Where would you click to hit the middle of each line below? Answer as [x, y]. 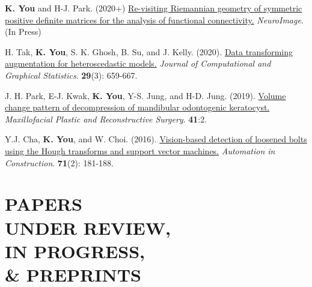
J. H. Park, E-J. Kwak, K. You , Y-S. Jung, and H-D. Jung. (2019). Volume [145, 95]
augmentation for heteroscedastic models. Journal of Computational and [138, 63]
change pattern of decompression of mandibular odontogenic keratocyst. [137, 107]
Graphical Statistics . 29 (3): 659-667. [71, 75]
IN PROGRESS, [75, 251]
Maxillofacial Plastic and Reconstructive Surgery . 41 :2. [106, 119]
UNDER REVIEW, [88, 227]
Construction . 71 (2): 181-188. [59, 162]
